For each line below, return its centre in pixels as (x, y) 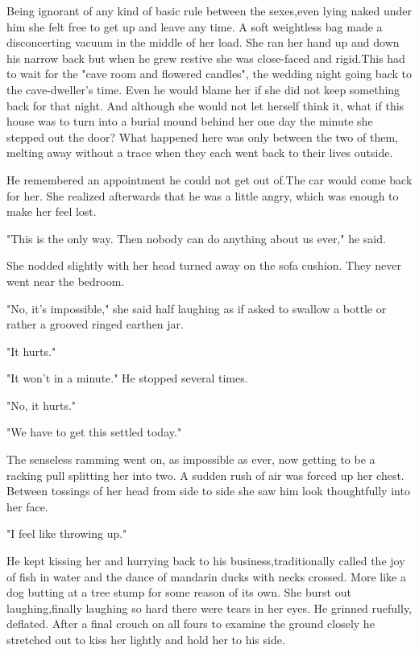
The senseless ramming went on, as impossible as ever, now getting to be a (191, 459)
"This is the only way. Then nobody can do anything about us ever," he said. (196, 238)
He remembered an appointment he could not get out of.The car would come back (209, 179)
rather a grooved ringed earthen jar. (95, 324)
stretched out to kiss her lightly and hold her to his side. (146, 639)
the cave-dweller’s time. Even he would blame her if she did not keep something (203, 89)
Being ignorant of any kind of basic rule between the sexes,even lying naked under (209, 10)
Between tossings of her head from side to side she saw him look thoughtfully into (208, 491)
